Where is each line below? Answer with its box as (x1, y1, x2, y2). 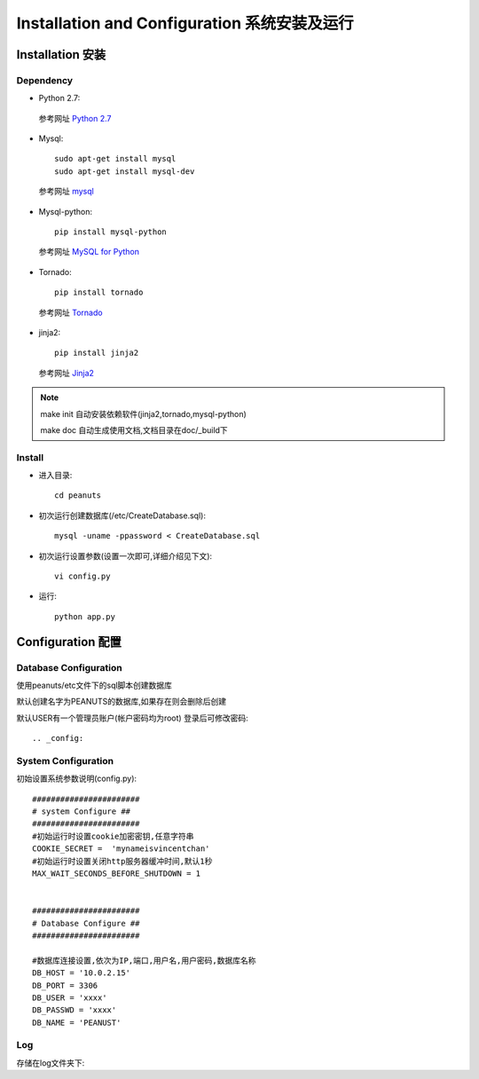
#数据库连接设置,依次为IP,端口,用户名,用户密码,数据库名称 (32, 955, 256, 965)
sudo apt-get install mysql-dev (54, 166, 195, 177)
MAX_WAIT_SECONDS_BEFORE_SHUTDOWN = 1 (32, 869, 201, 878)
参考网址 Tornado (38, 307, 103, 318)
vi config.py (54, 571, 111, 581)
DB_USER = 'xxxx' (32, 992, 107, 1003)
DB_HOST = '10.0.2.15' (32, 968, 131, 978)
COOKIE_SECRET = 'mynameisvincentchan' (32, 844, 210, 854)
